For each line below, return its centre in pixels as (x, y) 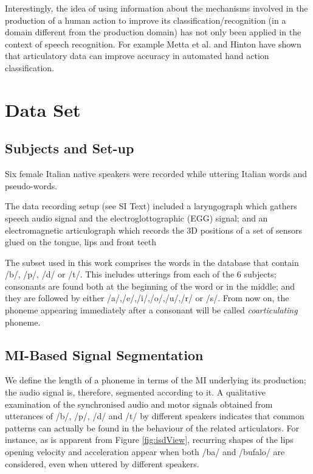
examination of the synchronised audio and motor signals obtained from (139, 404)
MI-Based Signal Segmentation (104, 354)
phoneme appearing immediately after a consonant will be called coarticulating (151, 310)
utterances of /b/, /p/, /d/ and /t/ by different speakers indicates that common (155, 416)
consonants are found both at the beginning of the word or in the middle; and (150, 286)
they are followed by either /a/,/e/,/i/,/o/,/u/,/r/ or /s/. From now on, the (147, 298)
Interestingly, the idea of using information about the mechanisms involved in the (156, 8)
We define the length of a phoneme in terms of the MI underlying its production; (156, 380)
